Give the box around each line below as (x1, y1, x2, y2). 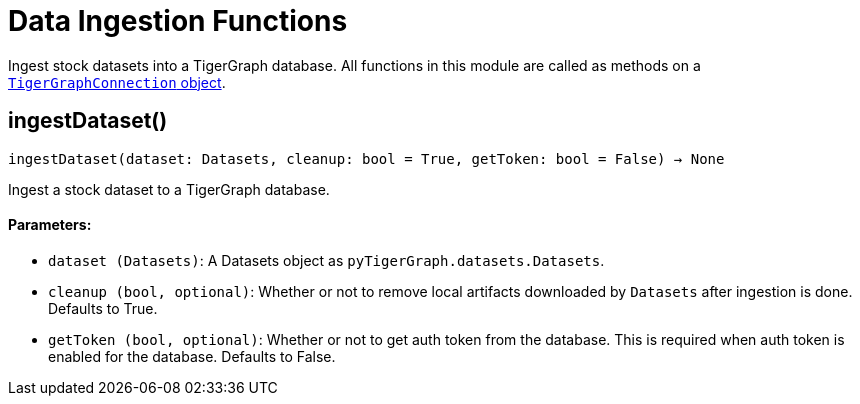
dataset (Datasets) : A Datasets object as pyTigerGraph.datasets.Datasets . (48, 251, 605, 269)
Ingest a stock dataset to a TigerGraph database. (8, 180, 330, 198)
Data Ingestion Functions (8, 4, 348, 38)
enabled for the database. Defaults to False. (48, 347, 336, 365)
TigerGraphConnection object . (8, 73, 226, 91)
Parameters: (8, 216, 92, 234)
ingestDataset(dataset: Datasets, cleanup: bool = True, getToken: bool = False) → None (8, 150, 725, 167)
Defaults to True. (48, 299, 158, 317)
